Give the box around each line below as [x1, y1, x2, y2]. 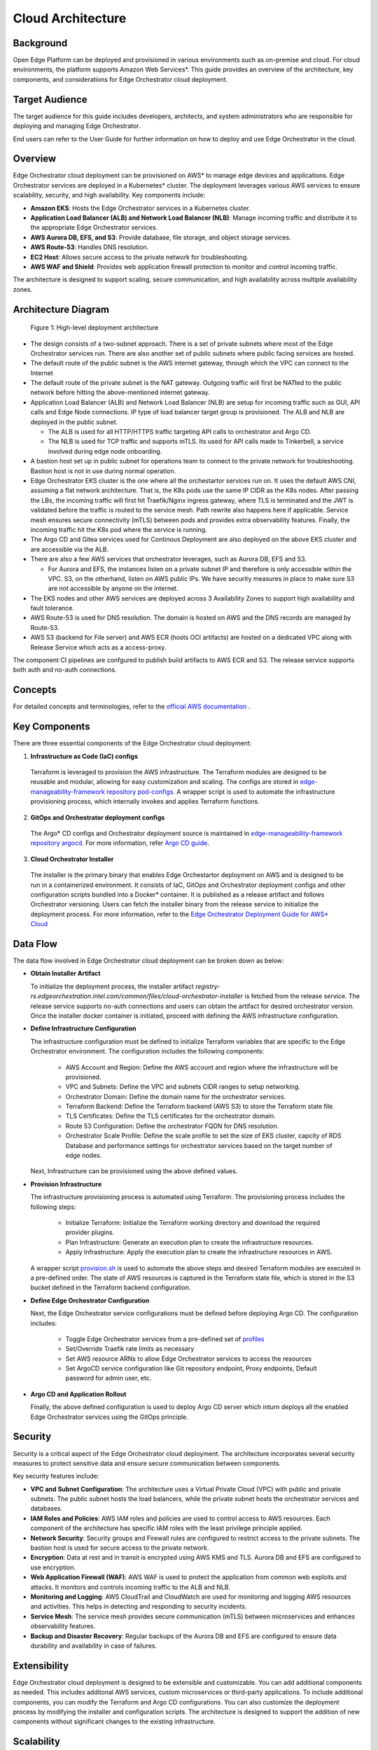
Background [13, 37, 68, 49]
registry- [195, 982, 220, 990]
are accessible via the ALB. [30, 545, 109, 553]
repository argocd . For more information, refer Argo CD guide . [30, 839, 209, 847]
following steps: [30, 1203, 76, 1211]
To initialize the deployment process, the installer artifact [30, 982, 194, 990]
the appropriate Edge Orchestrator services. [30, 223, 158, 232]
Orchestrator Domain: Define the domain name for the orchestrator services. [65, 1092, 286, 1100]
